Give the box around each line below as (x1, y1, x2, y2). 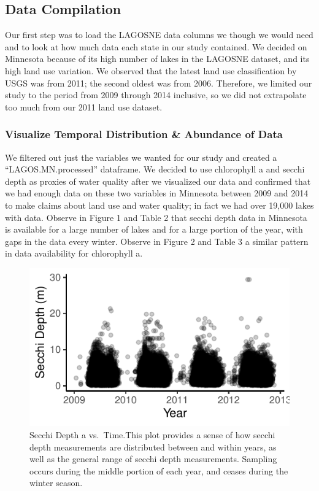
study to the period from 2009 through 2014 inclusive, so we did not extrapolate (5, 88, 307, 101)
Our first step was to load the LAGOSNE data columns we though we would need (5, 28, 313, 41)
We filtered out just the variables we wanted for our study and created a (5, 150, 277, 163)
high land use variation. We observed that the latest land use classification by (5, 64, 297, 77)
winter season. (29, 476, 83, 489)
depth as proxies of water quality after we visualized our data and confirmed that (5, 174, 311, 187)
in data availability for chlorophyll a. (5, 247, 143, 260)
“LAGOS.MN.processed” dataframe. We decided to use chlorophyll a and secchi (5, 163, 305, 176)
